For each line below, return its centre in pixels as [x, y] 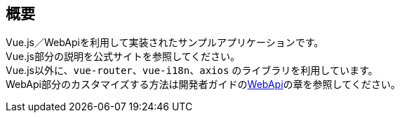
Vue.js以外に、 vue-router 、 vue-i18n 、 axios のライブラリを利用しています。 [192, 71]
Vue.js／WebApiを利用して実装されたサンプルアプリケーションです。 [165, 43]
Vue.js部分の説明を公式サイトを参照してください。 [123, 57]
